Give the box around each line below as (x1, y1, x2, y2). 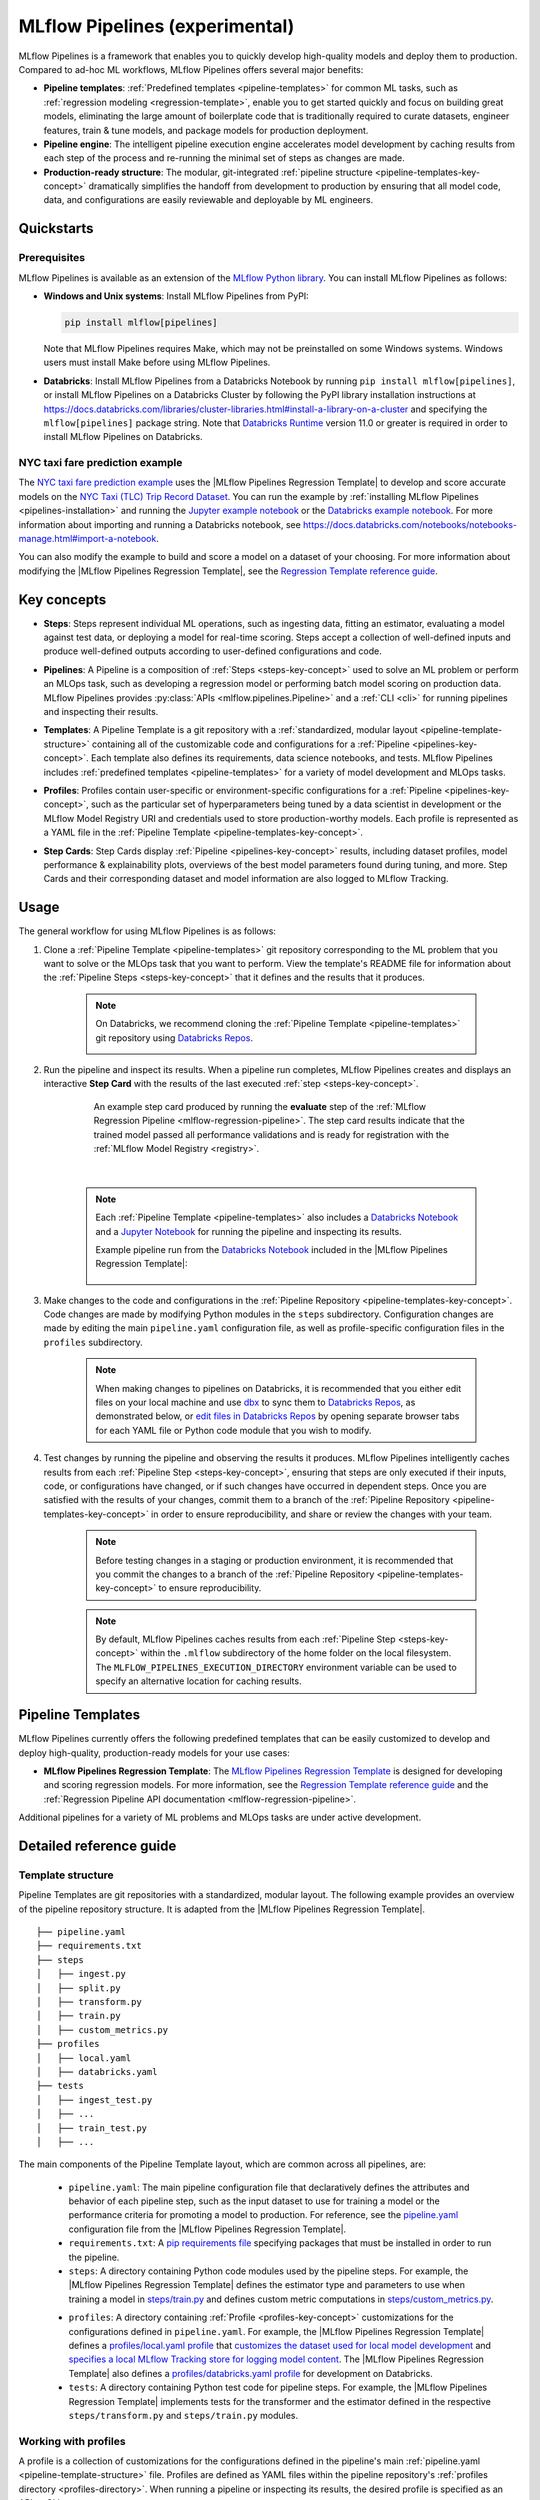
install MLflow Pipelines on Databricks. (43, 431, 204, 443)
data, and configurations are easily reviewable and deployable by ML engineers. (43, 194, 374, 206)
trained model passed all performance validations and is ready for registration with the (93, 1128, 450, 1140)
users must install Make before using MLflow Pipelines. (43, 356, 271, 369)
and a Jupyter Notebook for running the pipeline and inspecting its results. (95, 1225, 402, 1237)
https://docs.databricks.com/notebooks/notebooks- (303, 518, 517, 530)
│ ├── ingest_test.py (36, 2094, 153, 2105)
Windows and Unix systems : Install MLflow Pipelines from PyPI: (43, 290, 309, 302)
